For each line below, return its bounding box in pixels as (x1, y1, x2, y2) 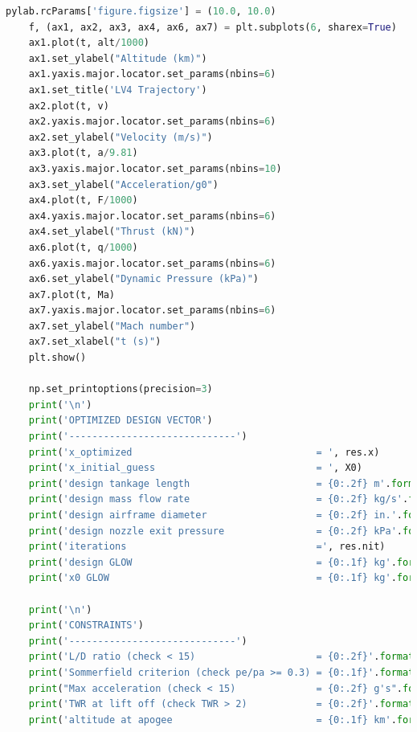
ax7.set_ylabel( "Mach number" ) (28, 320, 196, 332)
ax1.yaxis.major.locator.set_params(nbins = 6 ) (28, 68, 276, 80)
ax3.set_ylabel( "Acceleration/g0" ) (28, 178, 219, 190)
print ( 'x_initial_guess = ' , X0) (28, 462, 362, 474)
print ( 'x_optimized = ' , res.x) (28, 446, 380, 458)
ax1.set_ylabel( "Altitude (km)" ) (28, 52, 207, 64)
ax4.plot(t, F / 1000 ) (28, 194, 138, 207)
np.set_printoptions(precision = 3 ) (28, 383, 213, 395)
